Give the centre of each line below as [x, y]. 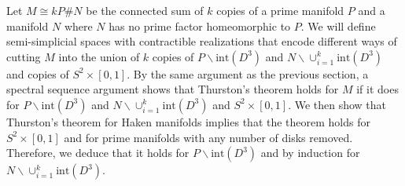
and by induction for [310, 153]
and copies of [38, 73]
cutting [24, 56]
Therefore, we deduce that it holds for [98, 153]
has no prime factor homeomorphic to [200, 26]
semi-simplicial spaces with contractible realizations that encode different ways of [202, 41]
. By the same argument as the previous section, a [248, 73]
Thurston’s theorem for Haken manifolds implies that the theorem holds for [188, 121]
